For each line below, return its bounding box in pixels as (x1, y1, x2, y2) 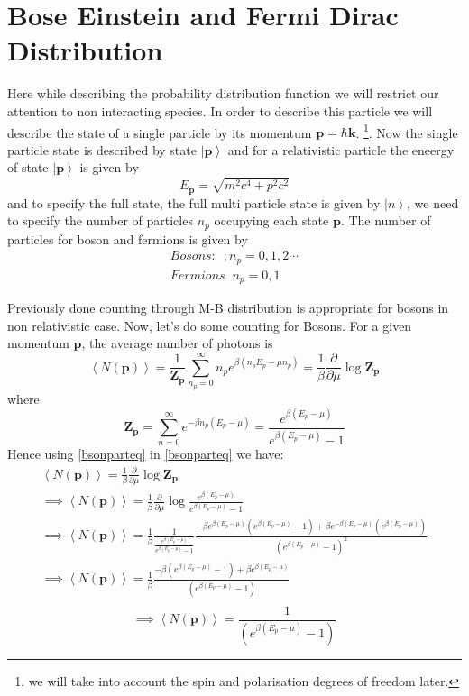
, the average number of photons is (81, 334, 273, 353)
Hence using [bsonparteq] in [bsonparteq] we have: (7, 444, 284, 463)
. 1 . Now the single (355, 120, 458, 142)
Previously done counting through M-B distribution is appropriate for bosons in (7, 298, 449, 317)
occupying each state (214, 211, 329, 230)
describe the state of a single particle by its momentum (7, 123, 312, 142)
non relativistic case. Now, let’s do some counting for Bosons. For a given (7, 316, 412, 334)
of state (7, 158, 49, 177)
